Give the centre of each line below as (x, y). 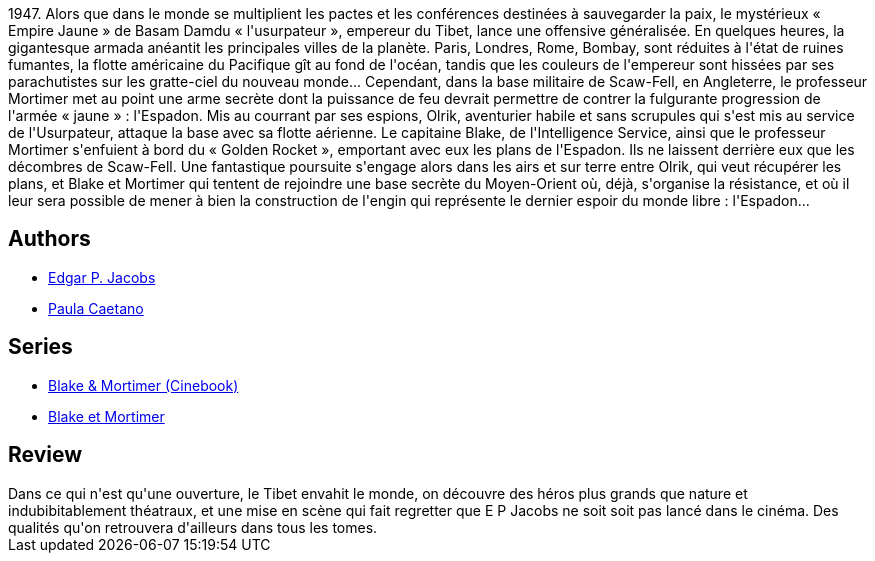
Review (45, 455)
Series (40, 347)
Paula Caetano (96, 308)
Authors (49, 239)
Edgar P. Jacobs (102, 277)
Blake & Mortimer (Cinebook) (143, 385)
